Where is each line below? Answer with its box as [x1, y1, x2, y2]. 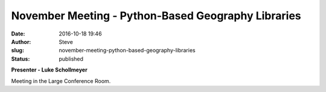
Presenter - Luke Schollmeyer [11, 66, 88, 73]
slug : [11, 47, 24, 54]
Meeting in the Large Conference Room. [11, 77, 111, 84]
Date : [11, 30, 25, 37]
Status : [11, 55, 30, 63]
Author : [11, 38, 31, 45]
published [59, 55, 84, 63]
